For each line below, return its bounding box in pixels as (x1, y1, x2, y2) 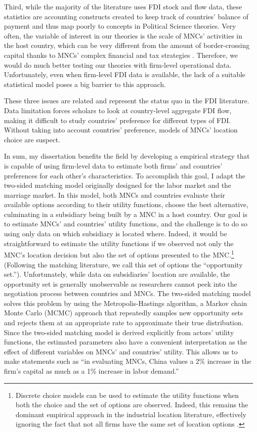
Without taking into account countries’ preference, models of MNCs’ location (4, 125, 238, 135)
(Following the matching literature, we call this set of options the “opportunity (4, 259, 243, 269)
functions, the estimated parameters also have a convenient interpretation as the (4, 337, 247, 347)
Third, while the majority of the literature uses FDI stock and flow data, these (4, 1, 242, 11)
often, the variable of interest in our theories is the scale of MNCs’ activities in (4, 30, 243, 41)
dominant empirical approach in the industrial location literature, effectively (15, 409, 247, 419)
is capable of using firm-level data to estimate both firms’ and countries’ (4, 160, 222, 171)
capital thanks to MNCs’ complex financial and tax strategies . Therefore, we (4, 49, 238, 60)
